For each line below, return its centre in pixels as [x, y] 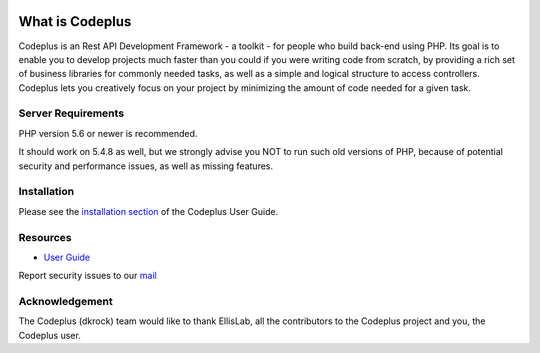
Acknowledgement [66, 302]
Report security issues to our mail [87, 276]
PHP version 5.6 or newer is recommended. [108, 133]
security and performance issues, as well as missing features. [146, 166]
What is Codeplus [75, 21]
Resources [45, 237]
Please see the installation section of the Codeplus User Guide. [148, 211]
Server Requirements [71, 113]
